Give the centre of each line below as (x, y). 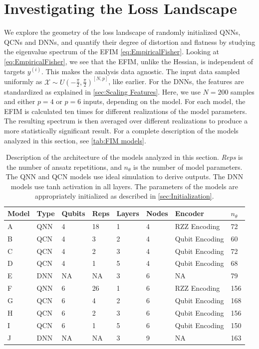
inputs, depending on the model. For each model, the (164, 101)
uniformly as (23, 81)
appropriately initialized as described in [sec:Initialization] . (124, 196)
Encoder (189, 213)
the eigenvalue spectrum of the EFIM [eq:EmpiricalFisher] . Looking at (112, 52)
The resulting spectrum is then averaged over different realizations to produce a (126, 121)
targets (15, 71)
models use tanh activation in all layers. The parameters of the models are (124, 186)
